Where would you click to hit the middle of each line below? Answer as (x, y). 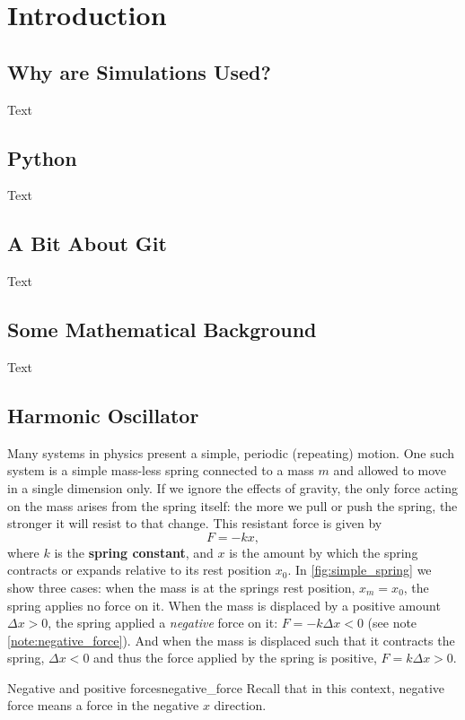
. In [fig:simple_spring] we (360, 570)
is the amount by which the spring (324, 552)
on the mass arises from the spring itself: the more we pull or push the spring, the (232, 505)
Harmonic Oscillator (103, 415)
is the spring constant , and (134, 552)
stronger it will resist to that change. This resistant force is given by (195, 523)
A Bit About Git (87, 243)
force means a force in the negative (103, 705)
